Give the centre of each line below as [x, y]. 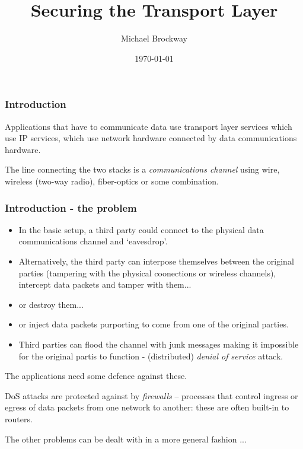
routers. [19, 418]
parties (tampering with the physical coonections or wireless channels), [147, 273]
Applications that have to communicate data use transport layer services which [149, 126]
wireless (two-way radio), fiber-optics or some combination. [112, 181]
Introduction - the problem [71, 207]
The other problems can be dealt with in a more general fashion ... [126, 439]
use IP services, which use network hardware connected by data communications [151, 138]
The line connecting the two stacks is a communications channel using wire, [142, 169]
